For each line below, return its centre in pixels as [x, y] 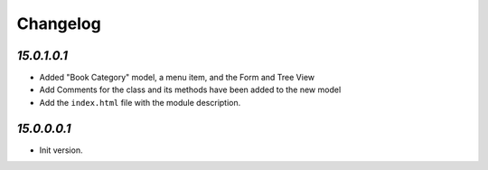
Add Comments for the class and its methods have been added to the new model [190, 90]
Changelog [59, 24]
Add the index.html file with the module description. [140, 102]
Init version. [61, 150]
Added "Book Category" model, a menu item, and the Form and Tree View [177, 78]
